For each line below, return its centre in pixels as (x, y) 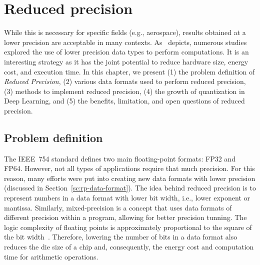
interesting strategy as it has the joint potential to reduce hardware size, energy (126, 61)
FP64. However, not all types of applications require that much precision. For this (129, 168)
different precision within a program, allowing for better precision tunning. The (125, 217)
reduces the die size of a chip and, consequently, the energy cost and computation (129, 247)
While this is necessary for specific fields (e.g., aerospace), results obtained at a (125, 32)
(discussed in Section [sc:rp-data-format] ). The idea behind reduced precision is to (130, 188)
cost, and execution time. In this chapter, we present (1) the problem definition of (129, 71)
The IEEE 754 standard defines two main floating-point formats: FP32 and (120, 158)
